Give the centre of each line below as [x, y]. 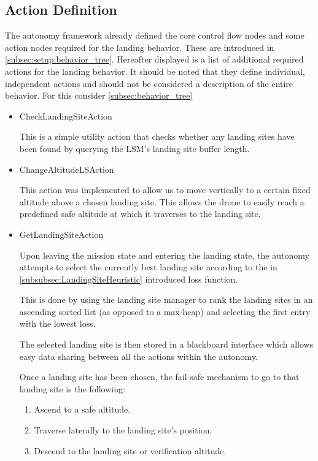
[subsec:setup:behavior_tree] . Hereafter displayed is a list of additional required [154, 59]
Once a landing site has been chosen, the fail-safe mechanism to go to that [159, 377]
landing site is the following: [72, 388]
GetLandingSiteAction [61, 234]
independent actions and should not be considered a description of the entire [149, 83]
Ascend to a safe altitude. [82, 409]
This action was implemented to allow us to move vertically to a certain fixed [165, 190]
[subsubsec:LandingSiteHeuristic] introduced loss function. [129, 279]
